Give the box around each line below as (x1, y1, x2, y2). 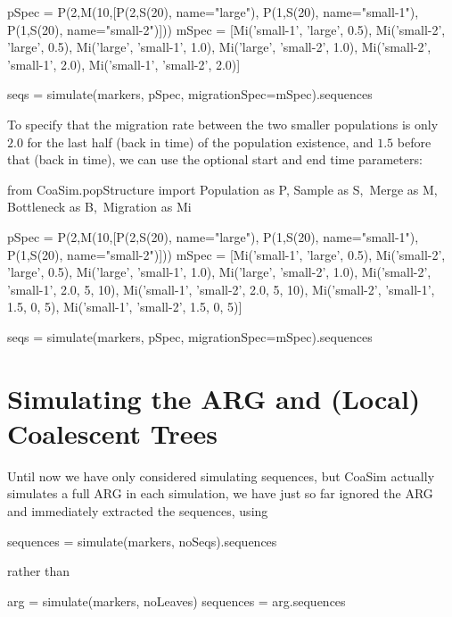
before (397, 132, 431, 151)
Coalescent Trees (7, 414, 218, 451)
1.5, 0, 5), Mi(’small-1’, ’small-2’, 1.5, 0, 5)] (7, 297, 242, 316)
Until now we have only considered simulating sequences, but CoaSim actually (7, 466, 435, 485)
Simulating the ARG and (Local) (7, 379, 421, 416)
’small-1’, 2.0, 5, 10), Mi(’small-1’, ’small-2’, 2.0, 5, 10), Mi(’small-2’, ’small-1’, (7, 279, 435, 298)
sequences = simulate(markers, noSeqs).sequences (7, 531, 277, 550)
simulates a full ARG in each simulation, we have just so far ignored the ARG (7, 484, 433, 503)
